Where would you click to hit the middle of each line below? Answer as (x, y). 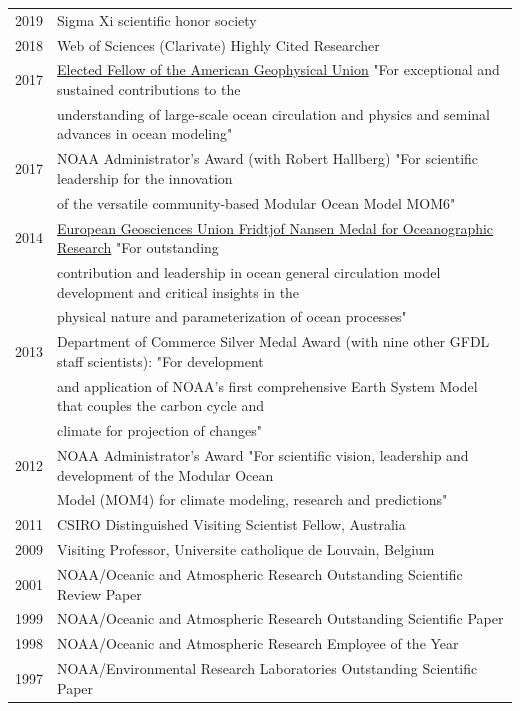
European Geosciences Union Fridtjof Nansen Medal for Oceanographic (275, 227)
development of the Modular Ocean (165, 474)
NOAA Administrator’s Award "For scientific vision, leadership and (263, 455)
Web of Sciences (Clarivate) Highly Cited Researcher (218, 44)
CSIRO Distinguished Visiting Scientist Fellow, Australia (231, 524)
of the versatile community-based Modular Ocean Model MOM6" (256, 202)
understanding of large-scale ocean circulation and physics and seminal (273, 113)
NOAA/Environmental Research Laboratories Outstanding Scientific (267, 668)
